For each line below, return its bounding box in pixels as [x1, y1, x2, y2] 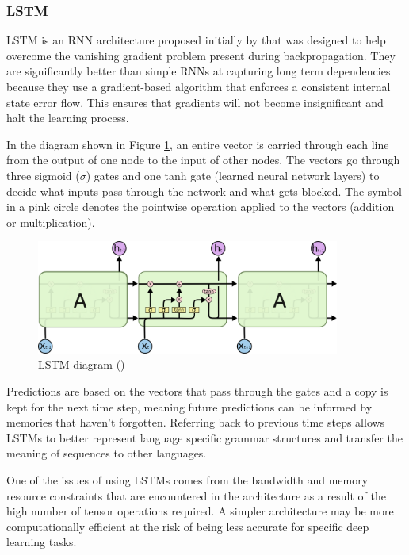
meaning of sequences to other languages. [6, 445, 207, 461]
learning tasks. [6, 534, 77, 550]
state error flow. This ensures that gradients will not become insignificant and [6, 94, 384, 110]
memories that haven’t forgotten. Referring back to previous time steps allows [6, 414, 385, 431]
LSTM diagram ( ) [38, 356, 125, 373]
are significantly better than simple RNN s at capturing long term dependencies [6, 63, 391, 79]
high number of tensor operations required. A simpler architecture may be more [6, 503, 394, 519]
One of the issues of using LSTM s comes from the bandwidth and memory [6, 472, 369, 488]
